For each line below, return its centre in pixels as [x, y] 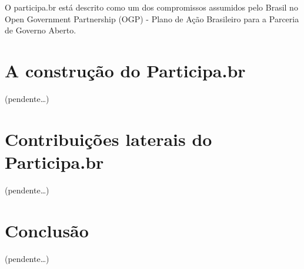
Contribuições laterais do [108, 139]
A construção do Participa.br [125, 70]
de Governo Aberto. [41, 30]
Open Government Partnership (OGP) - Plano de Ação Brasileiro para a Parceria [152, 18]
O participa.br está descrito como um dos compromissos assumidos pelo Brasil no [151, 7]
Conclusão [47, 230]
